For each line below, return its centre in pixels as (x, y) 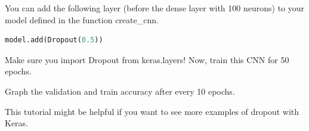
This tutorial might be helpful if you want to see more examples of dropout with (152, 111)
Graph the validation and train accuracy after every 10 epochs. (120, 91)
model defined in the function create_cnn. (82, 19)
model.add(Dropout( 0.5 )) (54, 40)
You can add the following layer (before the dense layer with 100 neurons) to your (155, 8)
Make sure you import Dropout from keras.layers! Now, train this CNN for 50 (147, 59)
